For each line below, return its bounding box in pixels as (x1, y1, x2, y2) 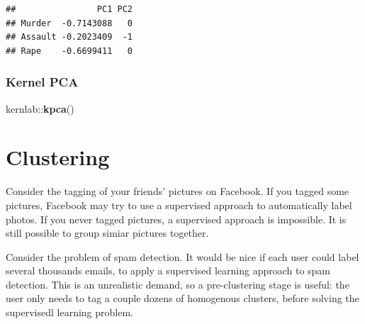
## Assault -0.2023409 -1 (6, 32, 133, 43)
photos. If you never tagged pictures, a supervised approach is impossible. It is (6, 211, 347, 226)
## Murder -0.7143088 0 (6, 18, 133, 28)
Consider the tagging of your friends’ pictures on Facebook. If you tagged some (6, 184, 349, 199)
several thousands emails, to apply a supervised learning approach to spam (6, 263, 331, 278)
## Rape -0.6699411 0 (6, 45, 133, 56)
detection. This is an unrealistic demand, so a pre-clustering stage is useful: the (6, 276, 349, 291)
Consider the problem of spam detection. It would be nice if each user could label (6, 249, 359, 264)
